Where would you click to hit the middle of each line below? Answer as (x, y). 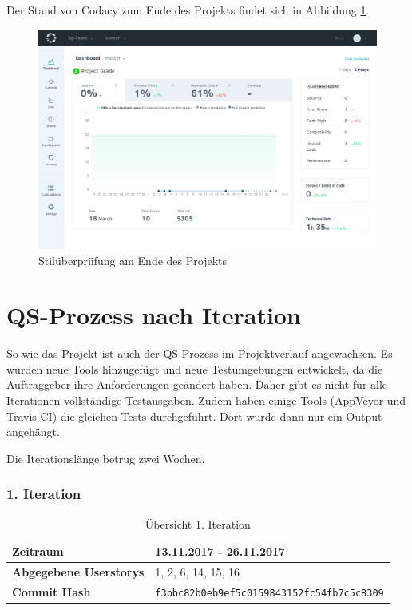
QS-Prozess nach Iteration (154, 315)
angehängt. (33, 432)
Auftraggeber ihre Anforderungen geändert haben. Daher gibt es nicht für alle (197, 384)
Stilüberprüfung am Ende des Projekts (133, 260)
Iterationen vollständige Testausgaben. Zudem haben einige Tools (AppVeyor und (206, 400)
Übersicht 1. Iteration (198, 523)
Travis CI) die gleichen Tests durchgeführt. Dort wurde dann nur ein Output (194, 416)
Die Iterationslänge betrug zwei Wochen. (106, 458)
